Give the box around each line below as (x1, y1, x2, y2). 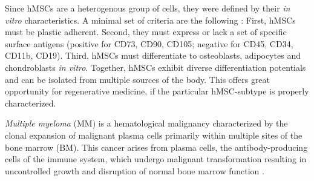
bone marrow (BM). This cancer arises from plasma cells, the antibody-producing (5, 140, 308, 153)
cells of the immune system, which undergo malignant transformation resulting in (5, 153, 307, 165)
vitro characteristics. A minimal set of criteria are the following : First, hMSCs (5, 13, 296, 26)
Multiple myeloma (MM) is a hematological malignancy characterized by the (5, 117, 288, 130)
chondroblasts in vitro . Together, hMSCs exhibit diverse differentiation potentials (5, 61, 306, 73)
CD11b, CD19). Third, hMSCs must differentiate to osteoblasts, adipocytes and (5, 49, 301, 62)
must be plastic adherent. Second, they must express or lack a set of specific (5, 25, 287, 38)
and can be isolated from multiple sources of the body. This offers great (5, 73, 270, 85)
